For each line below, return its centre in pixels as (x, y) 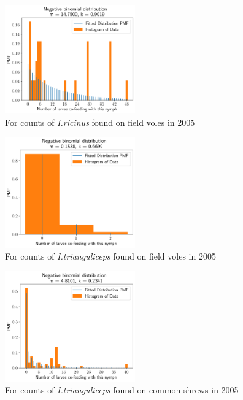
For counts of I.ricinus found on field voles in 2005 (100, 122)
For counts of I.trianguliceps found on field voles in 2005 (110, 256)
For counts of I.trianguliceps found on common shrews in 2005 (122, 390)
